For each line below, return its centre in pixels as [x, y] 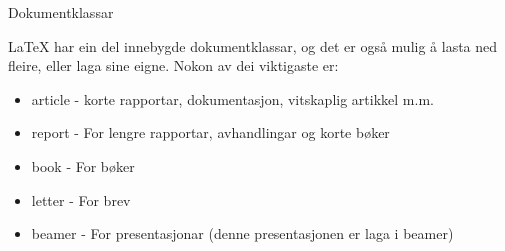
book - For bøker [83, 165]
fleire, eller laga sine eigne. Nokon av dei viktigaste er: [173, 65]
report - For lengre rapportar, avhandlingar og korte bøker [210, 132]
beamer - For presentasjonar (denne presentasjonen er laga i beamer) [242, 233]
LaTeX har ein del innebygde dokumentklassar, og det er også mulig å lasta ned [253, 45]
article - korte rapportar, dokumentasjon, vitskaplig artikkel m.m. [232, 98]
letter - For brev [81, 199]
